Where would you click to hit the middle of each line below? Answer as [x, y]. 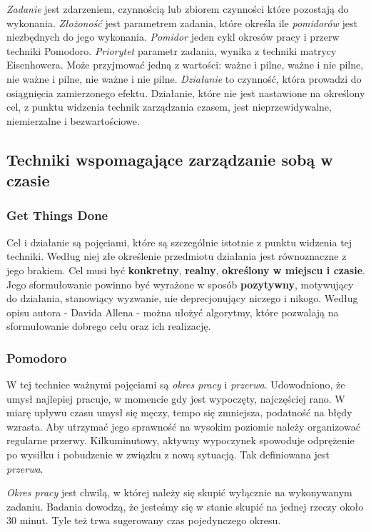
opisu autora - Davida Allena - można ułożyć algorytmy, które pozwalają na [173, 312]
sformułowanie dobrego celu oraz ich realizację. [109, 326]
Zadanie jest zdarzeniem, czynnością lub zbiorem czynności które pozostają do [178, 9]
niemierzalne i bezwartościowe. [73, 120]
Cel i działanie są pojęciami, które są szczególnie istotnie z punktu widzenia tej [179, 242]
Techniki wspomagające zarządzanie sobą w [170, 159]
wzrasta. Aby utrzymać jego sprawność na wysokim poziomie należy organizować [183, 426]
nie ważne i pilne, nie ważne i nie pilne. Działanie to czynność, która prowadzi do [184, 78]
